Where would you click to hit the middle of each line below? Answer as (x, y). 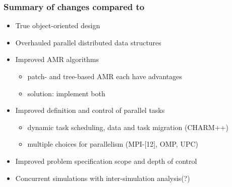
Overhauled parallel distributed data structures (88, 42)
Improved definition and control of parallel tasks (90, 110)
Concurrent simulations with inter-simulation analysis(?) (103, 178)
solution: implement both (66, 93)
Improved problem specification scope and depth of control (106, 161)
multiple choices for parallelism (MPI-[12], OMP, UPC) (113, 144)
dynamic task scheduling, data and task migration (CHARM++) (128, 127)
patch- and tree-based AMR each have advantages (105, 76)
